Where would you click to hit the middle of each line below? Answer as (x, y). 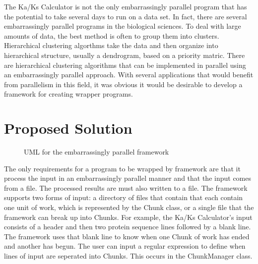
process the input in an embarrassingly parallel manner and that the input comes (128, 178)
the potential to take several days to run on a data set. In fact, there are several (126, 16)
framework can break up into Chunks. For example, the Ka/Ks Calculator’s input (128, 217)
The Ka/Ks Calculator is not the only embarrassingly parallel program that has (126, 6)
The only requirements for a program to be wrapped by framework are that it (122, 168)
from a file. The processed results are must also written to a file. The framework (126, 187)
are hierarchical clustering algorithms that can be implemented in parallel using (125, 65)
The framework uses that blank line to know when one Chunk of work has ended (127, 236)
